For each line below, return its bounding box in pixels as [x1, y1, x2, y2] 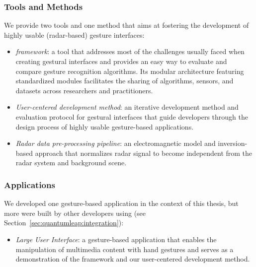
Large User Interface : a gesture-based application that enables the [15, 234, 217, 244]
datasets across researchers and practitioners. [15, 85, 153, 95]
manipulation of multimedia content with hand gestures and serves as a [15, 244, 234, 254]
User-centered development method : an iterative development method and [15, 102, 239, 112]
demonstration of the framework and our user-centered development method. [15, 254, 250, 264]
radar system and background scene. [15, 157, 127, 168]
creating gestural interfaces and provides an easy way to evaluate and [15, 56, 227, 66]
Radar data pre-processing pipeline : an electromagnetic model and [15, 138, 216, 148]
